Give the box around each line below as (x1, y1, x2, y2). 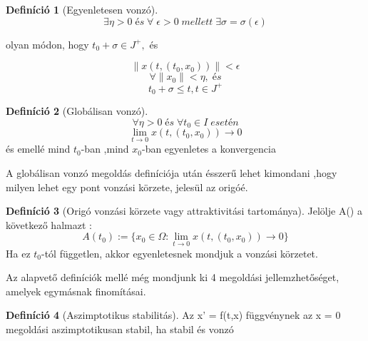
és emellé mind (6, 141, 71, 156)
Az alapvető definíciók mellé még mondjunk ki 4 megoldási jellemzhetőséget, (6, 270, 339, 285)
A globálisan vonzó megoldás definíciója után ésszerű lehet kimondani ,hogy (6, 166, 337, 180)
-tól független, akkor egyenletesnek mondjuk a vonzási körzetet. (41, 245, 318, 260)
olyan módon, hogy (6, 36, 89, 51)
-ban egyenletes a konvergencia (141, 141, 276, 156)
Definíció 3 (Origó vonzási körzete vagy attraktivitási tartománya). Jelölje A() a (6, 203, 362, 218)
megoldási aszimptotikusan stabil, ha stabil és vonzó (6, 321, 234, 336)
